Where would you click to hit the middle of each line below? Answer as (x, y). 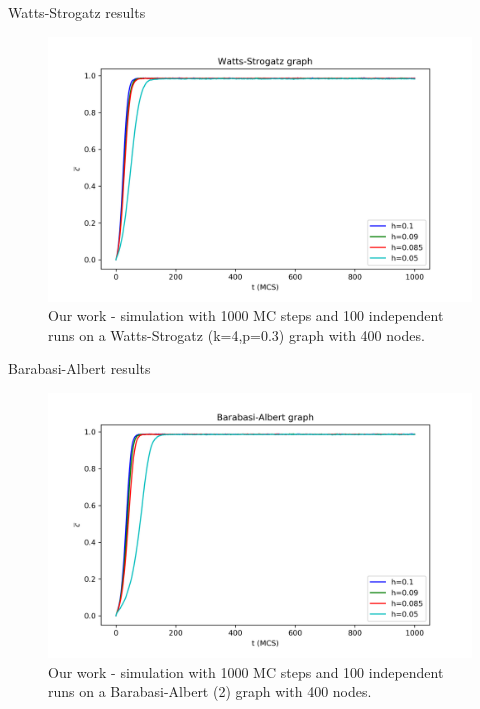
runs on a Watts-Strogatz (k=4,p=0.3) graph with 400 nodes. (236, 334)
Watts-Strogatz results (77, 12)
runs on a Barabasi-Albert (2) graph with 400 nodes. (210, 691)
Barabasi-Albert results (79, 368)
